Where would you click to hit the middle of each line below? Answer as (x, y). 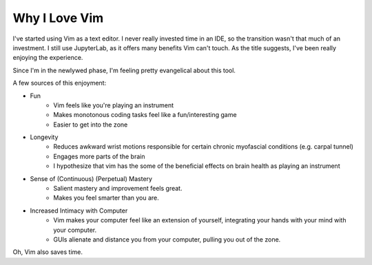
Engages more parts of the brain (99, 156)
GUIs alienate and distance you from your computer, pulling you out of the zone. (167, 239)
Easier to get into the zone (91, 125)
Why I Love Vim (58, 18)
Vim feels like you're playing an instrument (114, 105)
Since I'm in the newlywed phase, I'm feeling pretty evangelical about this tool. (124, 70)
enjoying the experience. (48, 58)
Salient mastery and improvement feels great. (118, 189)
